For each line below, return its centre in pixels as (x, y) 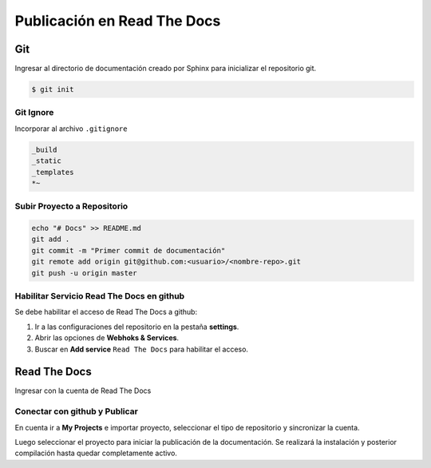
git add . (51, 239)
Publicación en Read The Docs (118, 21)
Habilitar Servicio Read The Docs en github (100, 296)
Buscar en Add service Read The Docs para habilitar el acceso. (142, 349)
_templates (53, 172)
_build (44, 149)
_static (46, 161)
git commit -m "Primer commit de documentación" (129, 250)
